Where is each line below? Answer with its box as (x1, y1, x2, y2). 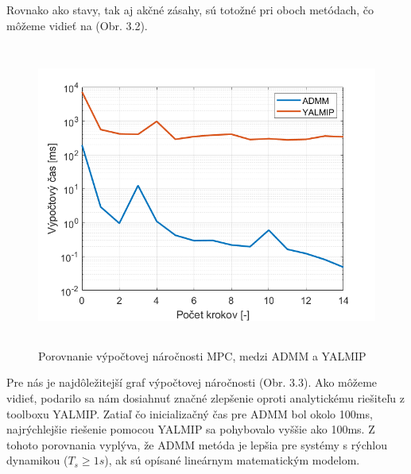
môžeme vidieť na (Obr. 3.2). (6, 17, 148, 33)
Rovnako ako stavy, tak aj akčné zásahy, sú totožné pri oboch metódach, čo (6, 2, 374, 17)
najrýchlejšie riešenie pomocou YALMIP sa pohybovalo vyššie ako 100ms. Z (6, 421, 375, 437)
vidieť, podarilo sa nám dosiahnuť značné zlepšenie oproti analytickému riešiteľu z (6, 389, 405, 406)
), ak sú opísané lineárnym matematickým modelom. (104, 452, 360, 468)
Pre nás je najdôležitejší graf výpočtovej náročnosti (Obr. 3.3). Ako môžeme (6, 374, 378, 391)
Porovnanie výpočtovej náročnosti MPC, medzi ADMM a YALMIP (38, 347, 366, 364)
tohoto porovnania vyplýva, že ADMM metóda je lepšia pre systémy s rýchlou (6, 436, 387, 453)
